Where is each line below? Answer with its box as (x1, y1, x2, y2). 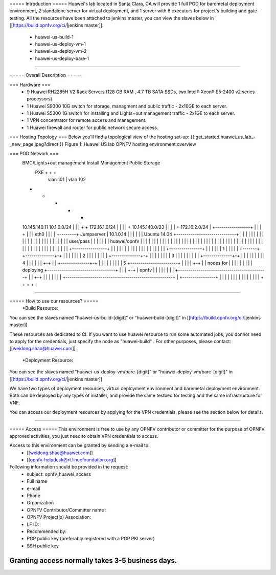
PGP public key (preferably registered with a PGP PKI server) (27, 536, 155, 542)
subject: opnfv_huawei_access (27, 471, 91, 477)
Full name (27, 478, 48, 484)
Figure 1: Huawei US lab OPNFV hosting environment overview (64, 141, 196, 147)
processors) (27, 96, 53, 102)
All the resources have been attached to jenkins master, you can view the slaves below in (26, 15, 214, 21)
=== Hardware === (9, 81, 51, 88)
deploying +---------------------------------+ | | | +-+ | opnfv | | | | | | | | (22, 267, 174, 273)
